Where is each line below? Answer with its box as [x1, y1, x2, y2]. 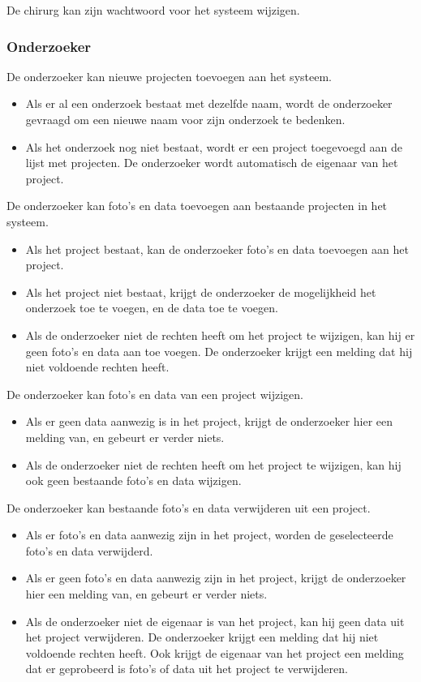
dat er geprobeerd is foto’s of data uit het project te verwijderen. [25, 660, 348, 677]
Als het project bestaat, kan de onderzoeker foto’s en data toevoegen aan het [25, 240, 409, 257]
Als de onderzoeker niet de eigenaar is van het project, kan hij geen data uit [25, 612, 405, 629]
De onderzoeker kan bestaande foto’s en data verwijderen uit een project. [6, 499, 371, 516]
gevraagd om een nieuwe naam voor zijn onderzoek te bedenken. [25, 111, 346, 127]
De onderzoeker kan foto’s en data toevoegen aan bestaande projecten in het [6, 197, 388, 214]
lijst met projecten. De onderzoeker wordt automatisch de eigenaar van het [25, 154, 398, 171]
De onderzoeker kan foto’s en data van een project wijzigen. [6, 385, 303, 402]
